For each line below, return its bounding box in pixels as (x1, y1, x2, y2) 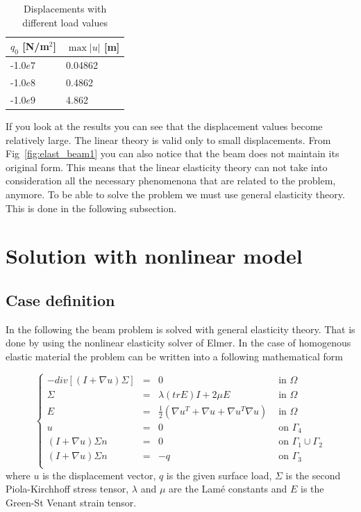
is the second (285, 467, 341, 482)
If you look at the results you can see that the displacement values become (6, 119, 323, 134)
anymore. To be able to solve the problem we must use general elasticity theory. (6, 186, 345, 201)
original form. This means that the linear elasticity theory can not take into (6, 159, 328, 174)
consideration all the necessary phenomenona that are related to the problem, (6, 173, 336, 188)
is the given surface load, (166, 467, 272, 482)
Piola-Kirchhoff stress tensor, (6, 481, 129, 496)
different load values (22, 15, 108, 29)
